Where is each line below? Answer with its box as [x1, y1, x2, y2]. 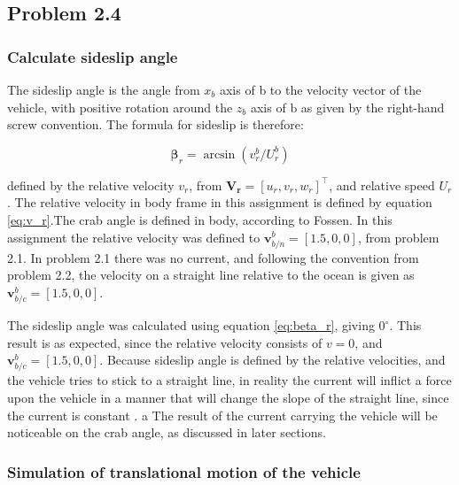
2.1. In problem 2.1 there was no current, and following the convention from [7, 248, 419, 266]
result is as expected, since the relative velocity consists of [7, 333, 323, 351]
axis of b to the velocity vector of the [219, 81, 422, 98]
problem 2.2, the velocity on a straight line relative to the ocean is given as [7, 266, 415, 284]
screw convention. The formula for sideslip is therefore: [7, 115, 304, 134]
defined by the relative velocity [7, 175, 175, 194]
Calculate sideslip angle [7, 45, 178, 67]
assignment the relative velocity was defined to [7, 227, 261, 246]
